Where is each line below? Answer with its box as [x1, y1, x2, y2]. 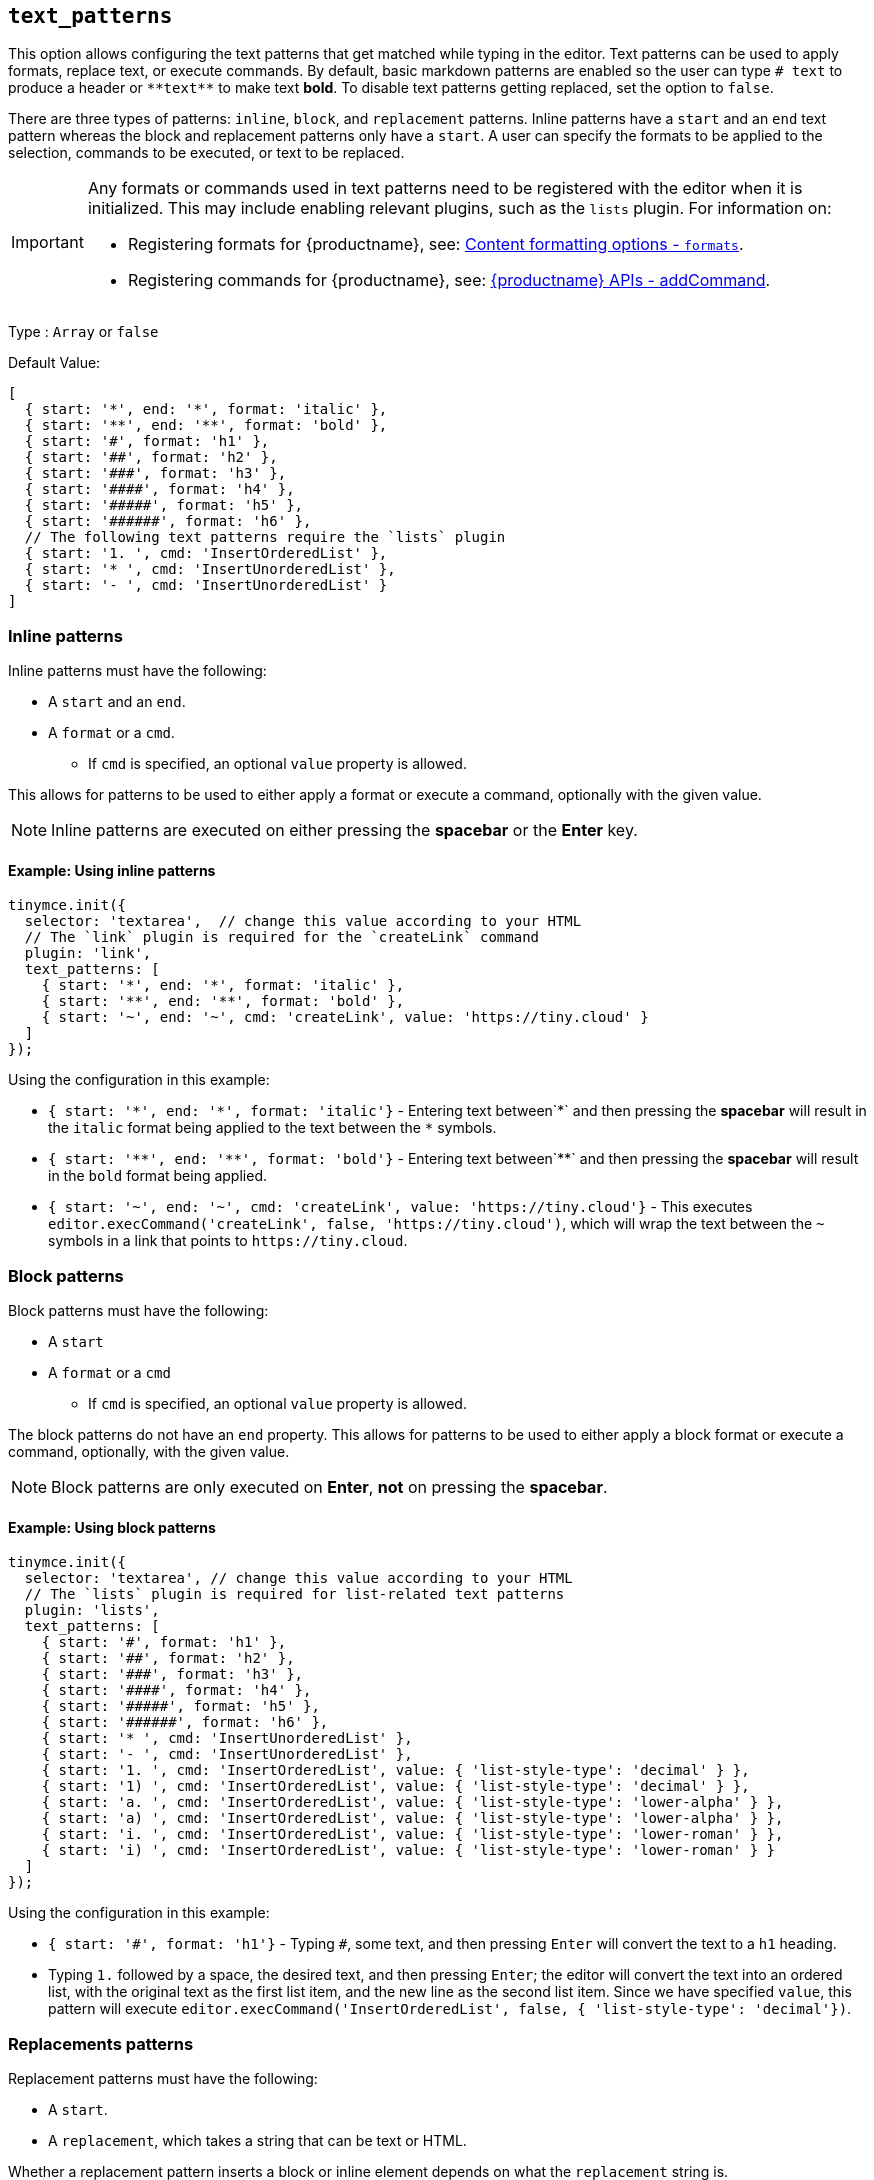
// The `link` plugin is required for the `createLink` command [24, 929, 540, 946]
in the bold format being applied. [48, 1167, 267, 1185]
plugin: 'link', [24, 945, 152, 962]
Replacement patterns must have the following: [8, 2070, 318, 2088]
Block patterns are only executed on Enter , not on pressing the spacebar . [51, 1477, 608, 1498]
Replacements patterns [8, 2033, 194, 2054]
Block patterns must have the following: [8, 1302, 269, 1320]
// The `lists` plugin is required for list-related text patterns [24, 1586, 565, 1603]
